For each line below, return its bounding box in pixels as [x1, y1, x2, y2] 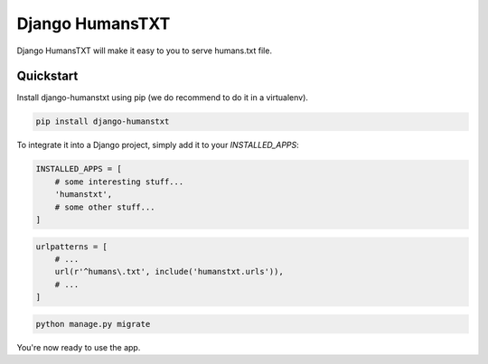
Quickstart [16, 69, 79, 84]
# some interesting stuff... [54, 176, 184, 187]
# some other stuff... [54, 201, 155, 212]
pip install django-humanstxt [35, 117, 170, 126]
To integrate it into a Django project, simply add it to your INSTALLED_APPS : [16, 140, 300, 151]
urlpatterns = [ [35, 241, 108, 252]
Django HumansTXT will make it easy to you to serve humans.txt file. [16, 45, 273, 56]
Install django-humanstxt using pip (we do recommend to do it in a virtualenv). [16, 92, 309, 103]
